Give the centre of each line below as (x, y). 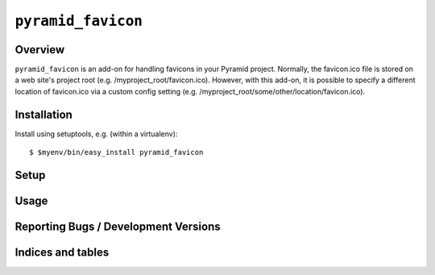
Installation (43, 114)
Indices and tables (62, 252)
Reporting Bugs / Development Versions (118, 226)
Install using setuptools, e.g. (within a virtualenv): (96, 134)
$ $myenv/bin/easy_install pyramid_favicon (116, 152)
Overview (40, 50)
